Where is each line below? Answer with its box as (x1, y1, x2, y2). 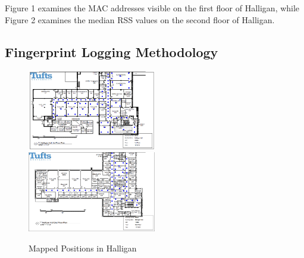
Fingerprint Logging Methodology (5, 42, 218, 61)
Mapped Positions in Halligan (29, 241, 137, 254)
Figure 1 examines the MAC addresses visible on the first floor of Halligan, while (5, 2, 300, 14)
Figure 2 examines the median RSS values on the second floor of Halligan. (5, 13, 275, 26)
